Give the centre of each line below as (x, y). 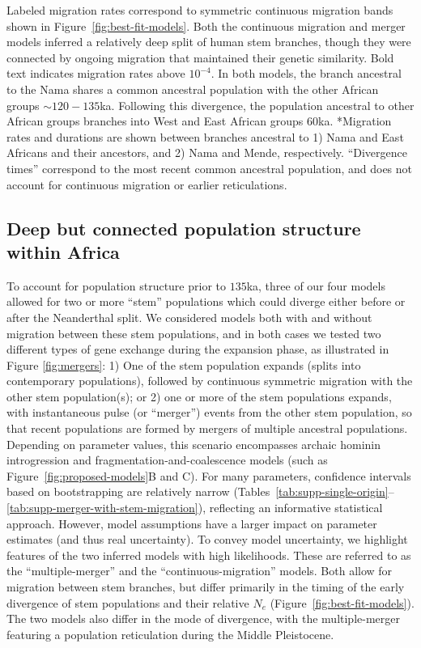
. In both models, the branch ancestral (306, 73)
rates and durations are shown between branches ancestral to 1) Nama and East (205, 136)
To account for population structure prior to (116, 285)
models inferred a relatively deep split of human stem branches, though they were (209, 42)
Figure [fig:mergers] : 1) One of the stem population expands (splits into (184, 364)
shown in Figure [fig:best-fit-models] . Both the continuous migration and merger (206, 25)
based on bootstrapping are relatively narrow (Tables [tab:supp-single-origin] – (200, 491)
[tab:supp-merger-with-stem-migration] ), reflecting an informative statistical (195, 508)
